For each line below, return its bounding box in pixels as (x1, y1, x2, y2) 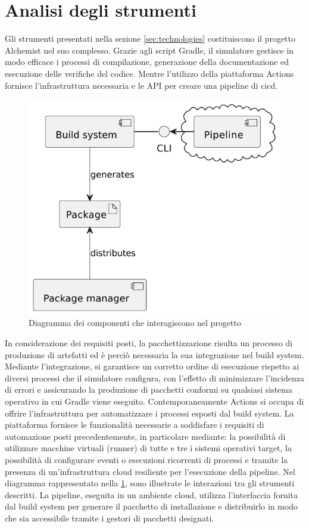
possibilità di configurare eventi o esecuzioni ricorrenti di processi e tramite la (5, 453, 288, 465)
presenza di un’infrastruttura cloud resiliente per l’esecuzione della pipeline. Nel (5, 465, 295, 477)
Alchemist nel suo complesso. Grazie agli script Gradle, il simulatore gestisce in (5, 44, 294, 56)
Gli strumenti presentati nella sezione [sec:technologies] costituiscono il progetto (5, 32, 296, 45)
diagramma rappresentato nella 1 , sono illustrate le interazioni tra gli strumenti (5, 477, 295, 489)
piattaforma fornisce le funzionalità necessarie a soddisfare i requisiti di (5, 418, 264, 431)
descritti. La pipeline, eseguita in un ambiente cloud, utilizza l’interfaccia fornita (5, 488, 298, 501)
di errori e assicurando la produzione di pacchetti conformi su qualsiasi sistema (5, 383, 292, 396)
